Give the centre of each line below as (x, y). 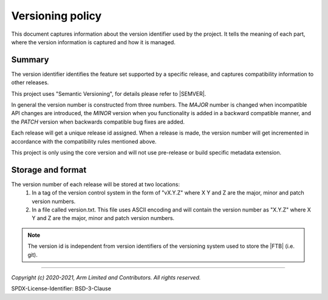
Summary (30, 60)
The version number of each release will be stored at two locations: (96, 184)
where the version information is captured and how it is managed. (93, 42)
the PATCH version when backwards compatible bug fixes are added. (98, 122)
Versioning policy (56, 16)
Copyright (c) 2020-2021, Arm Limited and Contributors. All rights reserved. (106, 278)
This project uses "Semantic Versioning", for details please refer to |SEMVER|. (109, 93)
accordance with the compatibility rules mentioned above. (84, 141)
